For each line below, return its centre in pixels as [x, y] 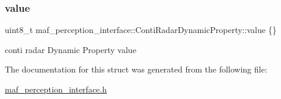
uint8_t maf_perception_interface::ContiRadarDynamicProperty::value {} [141, 30]
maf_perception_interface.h [56, 89]
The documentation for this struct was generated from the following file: [136, 69]
